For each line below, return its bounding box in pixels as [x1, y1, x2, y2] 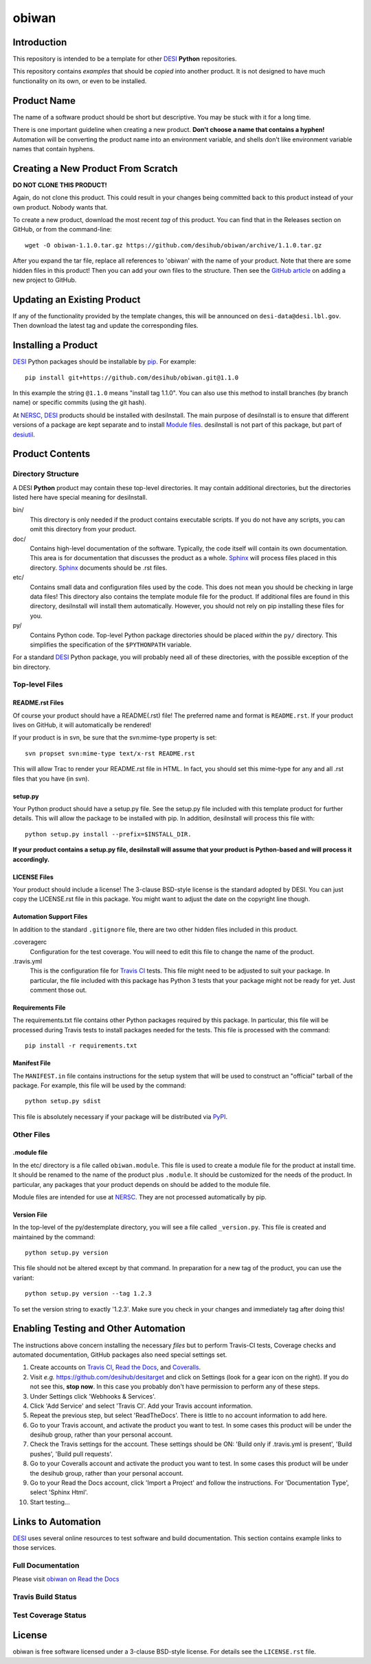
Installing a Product [12, 340, 98, 351]
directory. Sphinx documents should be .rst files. [30, 564, 168, 572]
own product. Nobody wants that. [12, 203, 108, 211]
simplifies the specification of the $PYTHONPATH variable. [30, 640, 192, 649]
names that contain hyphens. [12, 144, 95, 153]
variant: [12, 1274, 34, 1282]
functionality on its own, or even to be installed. [12, 76, 147, 85]
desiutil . [12, 430, 36, 439]
